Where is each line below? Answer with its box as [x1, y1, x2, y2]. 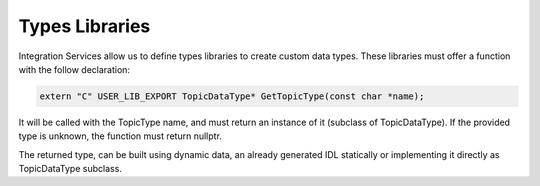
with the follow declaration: [18, 63, 130, 75]
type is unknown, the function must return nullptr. [18, 130, 222, 142]
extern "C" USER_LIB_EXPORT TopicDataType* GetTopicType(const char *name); [39, 90, 425, 102]
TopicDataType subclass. [18, 163, 122, 175]
